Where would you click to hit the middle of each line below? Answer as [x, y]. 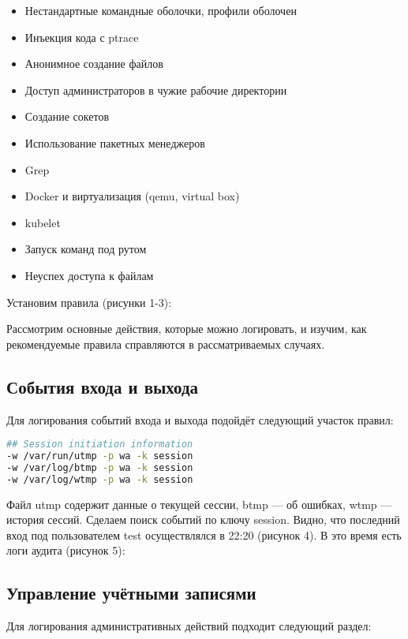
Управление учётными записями [131, 593]
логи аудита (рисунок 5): [66, 550]
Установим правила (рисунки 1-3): [89, 302]
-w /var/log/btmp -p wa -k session [100, 467]
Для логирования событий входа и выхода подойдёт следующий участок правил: [200, 419]
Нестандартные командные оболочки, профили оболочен [161, 10]
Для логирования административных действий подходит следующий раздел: [189, 626]
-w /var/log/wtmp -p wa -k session [100, 479]
